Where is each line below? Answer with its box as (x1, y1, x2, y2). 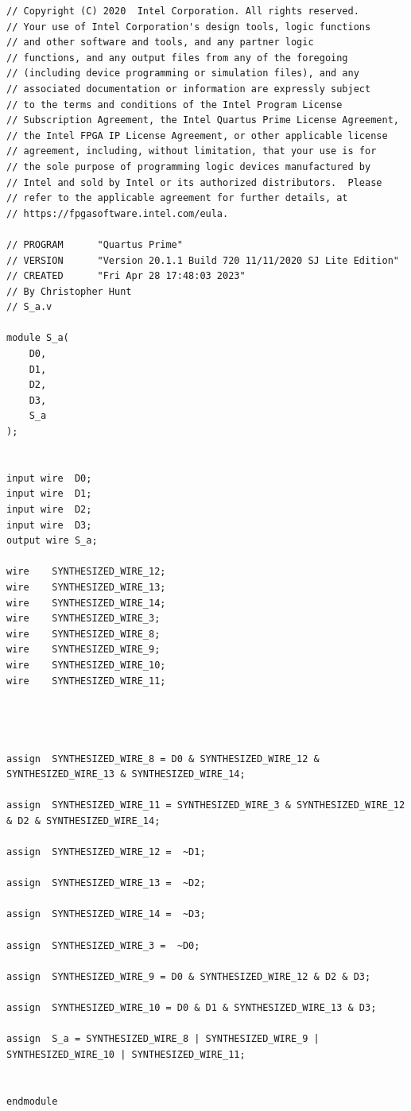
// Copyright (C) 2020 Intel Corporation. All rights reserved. (6, 6, 359, 17)
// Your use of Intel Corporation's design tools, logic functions (6, 21, 371, 33)
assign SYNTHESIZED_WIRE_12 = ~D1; (6, 846, 206, 858)
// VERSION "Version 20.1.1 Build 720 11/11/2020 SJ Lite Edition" (6, 254, 399, 266)
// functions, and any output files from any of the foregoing (6, 52, 348, 64)
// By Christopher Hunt (6, 285, 132, 297)
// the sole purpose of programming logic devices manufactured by (6, 161, 371, 172)
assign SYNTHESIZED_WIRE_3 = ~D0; (6, 939, 200, 951)
